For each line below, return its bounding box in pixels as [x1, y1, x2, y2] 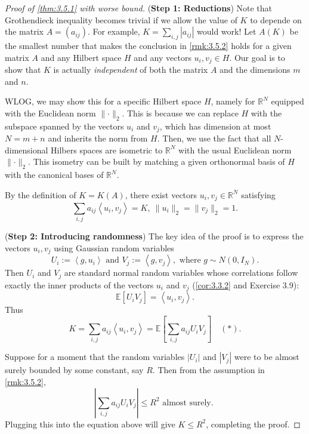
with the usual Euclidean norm [178, 143, 292, 156]
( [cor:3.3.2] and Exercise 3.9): [192, 278, 299, 291]
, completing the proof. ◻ [206, 417, 301, 430]
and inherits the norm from [48, 132, 148, 144]
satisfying [241, 188, 276, 201]
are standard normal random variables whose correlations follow [64, 266, 298, 279]
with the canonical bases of [5, 168, 104, 181]
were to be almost [234, 350, 299, 363]
